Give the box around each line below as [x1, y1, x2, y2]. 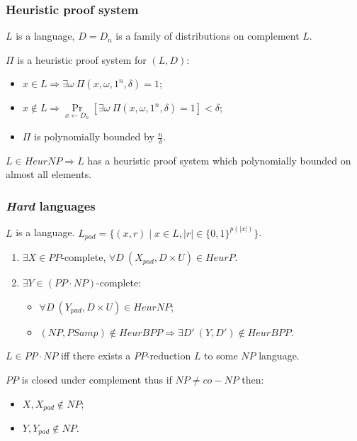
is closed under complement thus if [21, 372, 172, 386]
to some [204, 348, 238, 363]
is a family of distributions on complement [115, 28, 300, 43]
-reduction [146, 348, 191, 363]
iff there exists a [61, 348, 131, 363]
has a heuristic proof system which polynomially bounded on [87, 152, 351, 167]
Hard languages [6, 196, 96, 214]
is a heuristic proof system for [17, 52, 147, 67]
